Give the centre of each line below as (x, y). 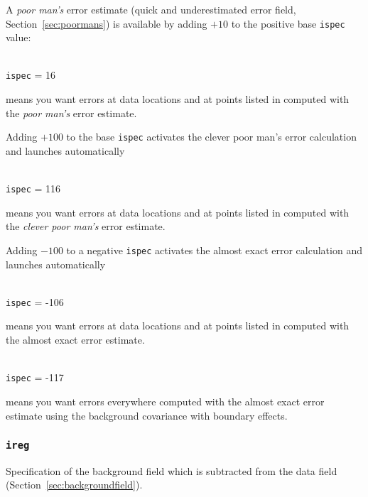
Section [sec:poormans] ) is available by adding (107, 23)
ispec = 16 (31, 75)
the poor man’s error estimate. (71, 113)
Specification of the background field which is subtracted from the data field (172, 470)
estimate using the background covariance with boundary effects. (147, 415)
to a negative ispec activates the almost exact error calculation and (214, 250)
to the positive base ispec (288, 23)
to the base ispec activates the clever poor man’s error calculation (211, 137)
